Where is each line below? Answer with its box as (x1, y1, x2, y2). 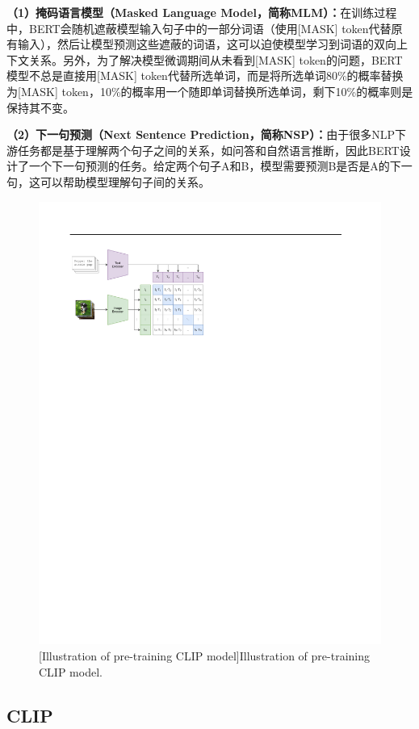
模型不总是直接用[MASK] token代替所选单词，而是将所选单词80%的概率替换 (6, 67, 404, 84)
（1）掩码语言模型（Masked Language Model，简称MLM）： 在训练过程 (6, 4, 397, 20)
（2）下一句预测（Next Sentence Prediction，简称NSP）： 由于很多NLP (6, 126, 396, 143)
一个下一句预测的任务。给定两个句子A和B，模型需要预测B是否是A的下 (28, 157, 401, 174)
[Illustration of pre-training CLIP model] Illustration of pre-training (39, 647, 370, 664)
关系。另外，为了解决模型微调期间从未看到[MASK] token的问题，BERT (28, 51, 403, 68)
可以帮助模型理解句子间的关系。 (40, 173, 210, 190)
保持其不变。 (6, 98, 74, 115)
